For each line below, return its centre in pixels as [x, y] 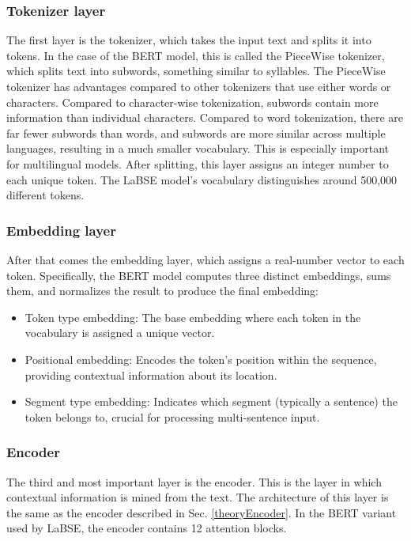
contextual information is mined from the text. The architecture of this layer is [198, 497]
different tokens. [45, 195]
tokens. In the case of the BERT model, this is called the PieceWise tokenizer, [196, 55]
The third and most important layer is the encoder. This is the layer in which [194, 481]
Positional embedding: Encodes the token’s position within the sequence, [201, 359]
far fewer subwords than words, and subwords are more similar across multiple [196, 132]
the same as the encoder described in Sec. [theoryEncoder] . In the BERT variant [202, 512]
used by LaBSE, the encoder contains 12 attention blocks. [147, 528]
